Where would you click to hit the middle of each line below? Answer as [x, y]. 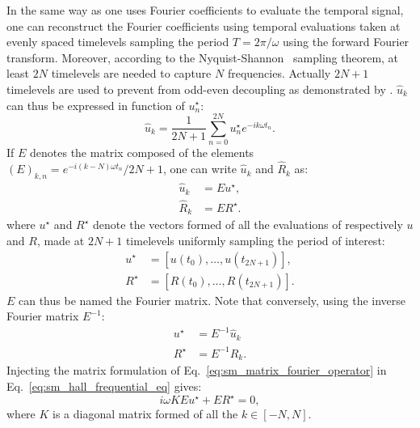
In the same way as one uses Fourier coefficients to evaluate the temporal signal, [205, 10]
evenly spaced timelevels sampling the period [118, 42]
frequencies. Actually [279, 73]
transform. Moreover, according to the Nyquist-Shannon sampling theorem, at [203, 57]
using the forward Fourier [346, 42]
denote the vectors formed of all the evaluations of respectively [248, 225]
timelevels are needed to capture [131, 73]
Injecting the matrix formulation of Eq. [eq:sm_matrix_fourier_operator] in [197, 370]
